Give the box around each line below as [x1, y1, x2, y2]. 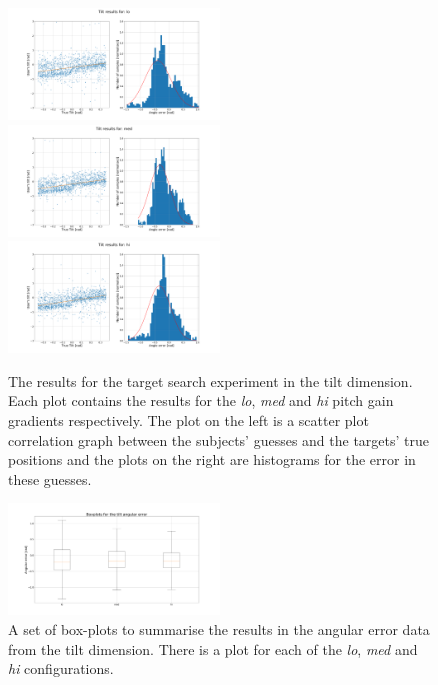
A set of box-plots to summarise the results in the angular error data [8, 618, 430, 639]
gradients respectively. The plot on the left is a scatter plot [8, 409, 369, 430]
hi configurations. [8, 658, 114, 679]
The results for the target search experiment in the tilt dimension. [8, 370, 413, 391]
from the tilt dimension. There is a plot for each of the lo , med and [8, 638, 418, 659]
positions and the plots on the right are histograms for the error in [8, 449, 416, 470]
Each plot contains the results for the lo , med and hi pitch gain [8, 390, 394, 411]
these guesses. [8, 468, 92, 489]
